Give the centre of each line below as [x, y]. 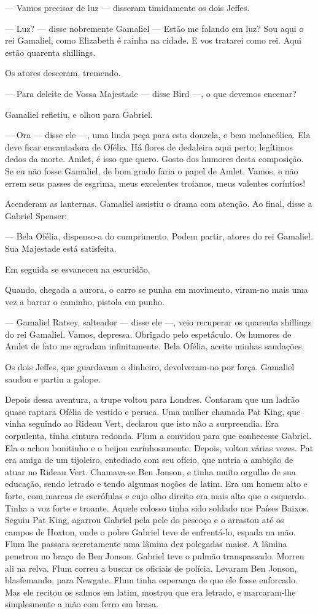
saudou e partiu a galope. [53, 379]
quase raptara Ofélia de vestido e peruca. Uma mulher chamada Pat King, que [153, 411]
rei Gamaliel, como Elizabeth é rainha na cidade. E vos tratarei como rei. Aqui [153, 40]
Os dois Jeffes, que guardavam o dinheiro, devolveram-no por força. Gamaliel [150, 367]
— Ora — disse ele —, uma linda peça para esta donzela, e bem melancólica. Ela [158, 135]
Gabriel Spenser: [36, 215]
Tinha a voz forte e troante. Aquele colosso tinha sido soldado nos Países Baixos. [157, 507]
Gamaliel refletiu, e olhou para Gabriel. [79, 114]
